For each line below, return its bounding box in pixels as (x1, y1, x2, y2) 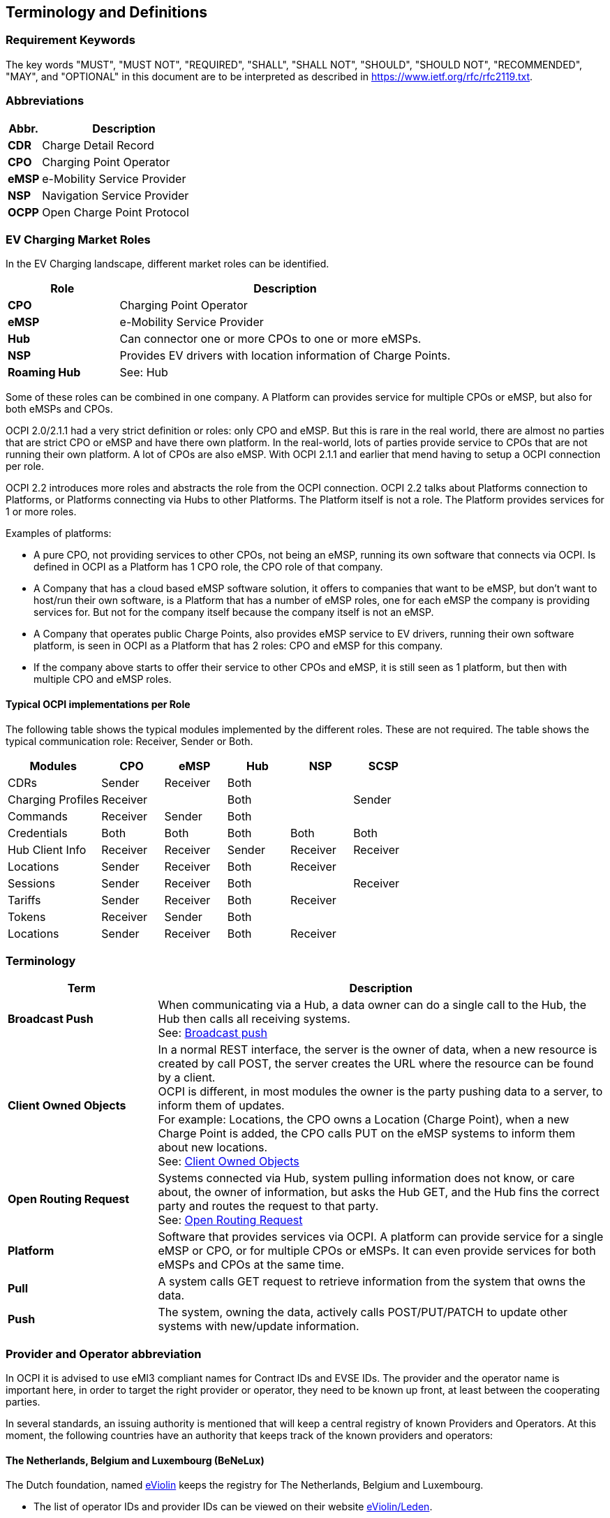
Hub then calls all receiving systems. (158, 1012, 350, 1026)
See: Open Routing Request (158, 1213, 303, 1228)
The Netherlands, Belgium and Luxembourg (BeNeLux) (6, 1454, 265, 1466)
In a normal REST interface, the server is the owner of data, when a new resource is (158, 1042, 597, 1057)
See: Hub (119, 365, 168, 380)
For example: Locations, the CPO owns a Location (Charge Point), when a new (158, 1112, 570, 1127)
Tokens (8, 909, 46, 924)
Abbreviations (6, 94, 84, 108)
